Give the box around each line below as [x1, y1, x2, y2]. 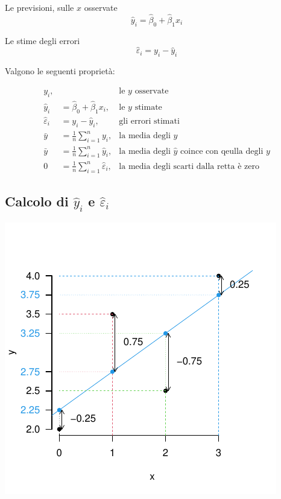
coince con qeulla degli [180, 147, 264, 156]
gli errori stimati [119, 116, 180, 126]
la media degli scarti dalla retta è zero [119, 162, 259, 171]
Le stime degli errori [5, 34, 80, 46]
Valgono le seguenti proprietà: [5, 65, 115, 77]
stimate [134, 103, 162, 112]
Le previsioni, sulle [5, 1, 74, 13]
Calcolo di [5, 192, 69, 211]
